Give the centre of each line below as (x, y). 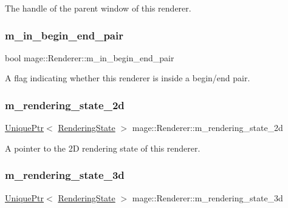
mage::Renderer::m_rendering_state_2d (207, 128)
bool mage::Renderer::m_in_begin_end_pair (90, 57)
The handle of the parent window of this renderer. (98, 8)
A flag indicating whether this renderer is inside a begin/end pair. (128, 78)
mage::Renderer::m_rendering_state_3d (207, 197)
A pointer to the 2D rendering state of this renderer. (103, 148)
